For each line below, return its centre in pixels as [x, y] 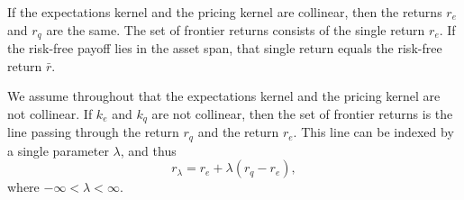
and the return [238, 132]
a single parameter [58, 150]
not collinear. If [50, 113]
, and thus [148, 150]
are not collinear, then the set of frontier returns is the [302, 113]
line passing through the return [93, 132]
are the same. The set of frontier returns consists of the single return [236, 29]
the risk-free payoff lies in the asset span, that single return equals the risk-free [225, 48]
